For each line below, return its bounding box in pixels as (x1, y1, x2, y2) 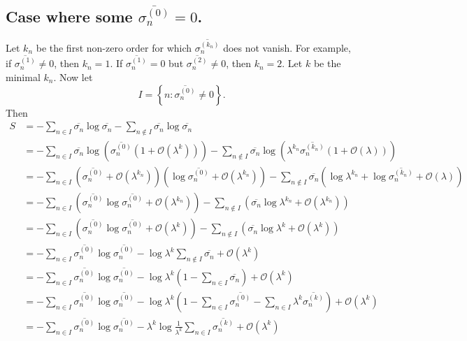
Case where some (6, 5, 133, 27)
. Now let (53, 69, 93, 84)
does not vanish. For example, (223, 40, 351, 55)
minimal (6, 69, 41, 84)
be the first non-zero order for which (36, 40, 192, 55)
